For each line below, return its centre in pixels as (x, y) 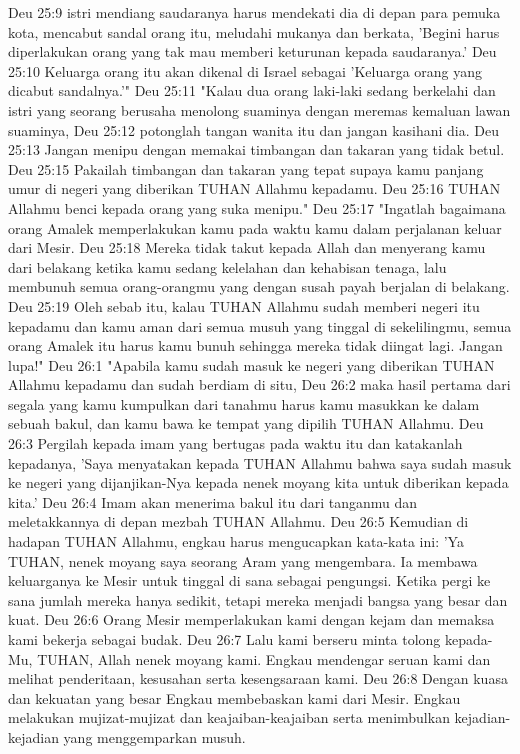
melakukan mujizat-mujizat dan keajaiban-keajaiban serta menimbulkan (229, 717)
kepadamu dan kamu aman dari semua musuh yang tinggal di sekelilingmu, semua (260, 325)
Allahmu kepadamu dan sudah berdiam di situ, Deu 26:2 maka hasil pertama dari (259, 384)
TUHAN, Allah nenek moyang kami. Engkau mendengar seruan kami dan (264, 658)
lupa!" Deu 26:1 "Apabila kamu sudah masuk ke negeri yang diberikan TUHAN (251, 364)
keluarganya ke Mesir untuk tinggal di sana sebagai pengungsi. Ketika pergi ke (249, 580)
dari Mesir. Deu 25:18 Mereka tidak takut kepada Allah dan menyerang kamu (247, 247)
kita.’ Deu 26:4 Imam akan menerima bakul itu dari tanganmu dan (213, 501)
